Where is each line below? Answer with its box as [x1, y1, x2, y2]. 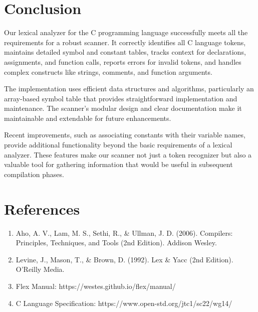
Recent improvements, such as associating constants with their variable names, [4, 129, 245, 140]
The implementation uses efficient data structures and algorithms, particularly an [4, 83, 254, 94]
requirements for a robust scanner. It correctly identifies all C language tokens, [4, 37, 246, 47]
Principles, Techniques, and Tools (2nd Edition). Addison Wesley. [16, 237, 217, 248]
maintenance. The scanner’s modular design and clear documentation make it [4, 103, 242, 113]
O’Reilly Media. [16, 264, 65, 274]
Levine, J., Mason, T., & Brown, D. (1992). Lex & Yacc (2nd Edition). [16, 254, 233, 264]
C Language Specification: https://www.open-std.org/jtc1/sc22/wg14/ [16, 297, 232, 308]
